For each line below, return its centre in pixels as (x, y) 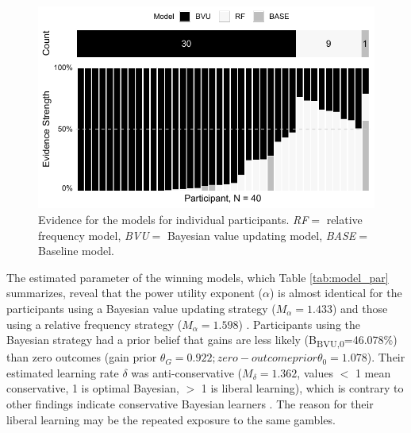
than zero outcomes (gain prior (82, 357)
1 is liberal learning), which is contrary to (302, 388)
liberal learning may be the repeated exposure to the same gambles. (171, 419)
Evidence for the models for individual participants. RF (173, 219)
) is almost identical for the (336, 293)
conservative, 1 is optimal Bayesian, (93, 388)
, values (315, 372)
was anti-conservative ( (187, 372)
